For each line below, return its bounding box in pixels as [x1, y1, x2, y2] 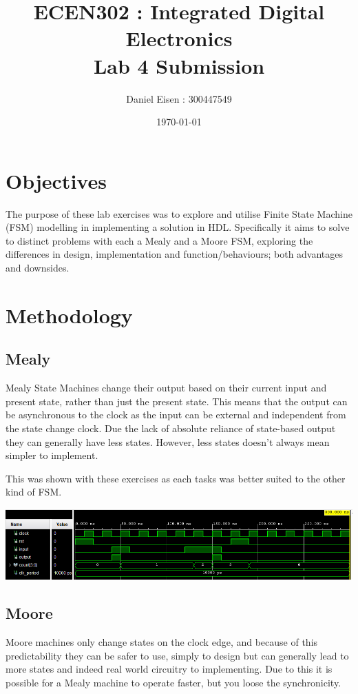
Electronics [125, 24, 233, 52]
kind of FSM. [6, 484, 62, 499]
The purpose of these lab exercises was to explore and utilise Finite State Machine [6, 206, 352, 221]
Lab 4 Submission [93, 51, 265, 79]
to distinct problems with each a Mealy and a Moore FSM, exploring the [6, 233, 313, 247]
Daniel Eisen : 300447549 [126, 91, 232, 105]
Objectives [6, 166, 107, 194]
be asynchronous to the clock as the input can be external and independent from [6, 407, 346, 422]
